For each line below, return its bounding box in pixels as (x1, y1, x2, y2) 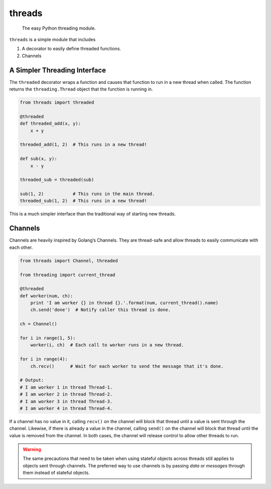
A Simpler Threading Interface (9, 66, 106, 74)
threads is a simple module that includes (9, 36, 96, 42)
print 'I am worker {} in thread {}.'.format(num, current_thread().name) (30, 300, 218, 306)
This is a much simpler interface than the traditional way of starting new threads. (9, 211, 176, 217)
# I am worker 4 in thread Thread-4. (20, 405, 113, 411)
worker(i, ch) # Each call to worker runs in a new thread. (30, 342, 184, 348)
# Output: (20, 377, 44, 383)
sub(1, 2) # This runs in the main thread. (20, 191, 155, 197)
